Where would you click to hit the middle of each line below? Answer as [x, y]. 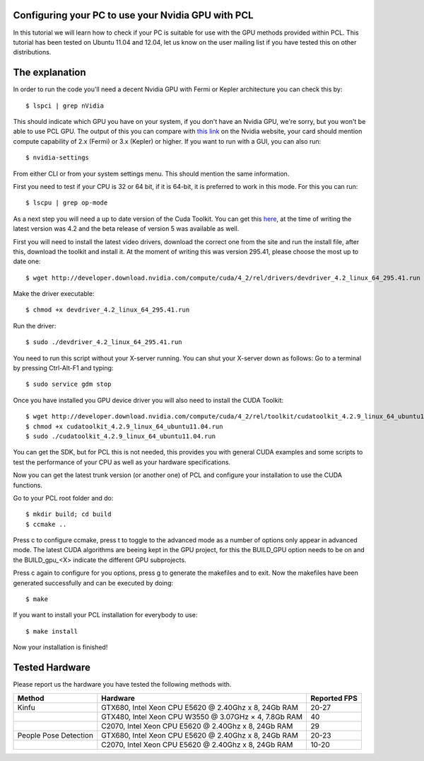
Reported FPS [334, 698]
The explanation [49, 73]
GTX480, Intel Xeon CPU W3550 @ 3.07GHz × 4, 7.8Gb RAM [202, 716]
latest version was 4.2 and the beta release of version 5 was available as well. [126, 229]
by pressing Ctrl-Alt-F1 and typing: [63, 368]
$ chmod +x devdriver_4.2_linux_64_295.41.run [108, 310]
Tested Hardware [52, 668]
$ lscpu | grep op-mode [67, 203]
